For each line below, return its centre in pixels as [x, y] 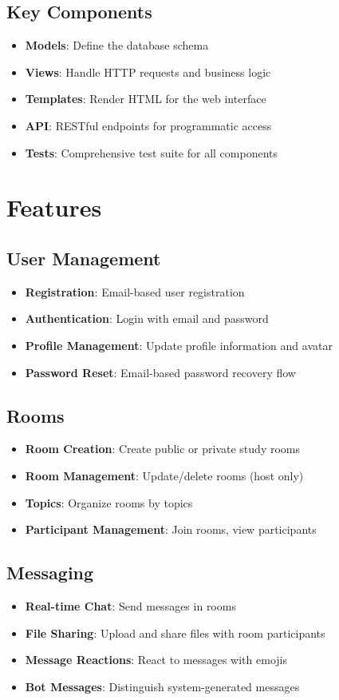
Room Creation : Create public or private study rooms [162, 449]
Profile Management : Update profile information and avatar [179, 345]
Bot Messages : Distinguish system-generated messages [162, 686]
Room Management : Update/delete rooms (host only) [164, 475]
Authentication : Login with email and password [147, 318]
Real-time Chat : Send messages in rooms [130, 605]
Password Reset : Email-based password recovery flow [160, 372]
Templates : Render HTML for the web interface [146, 99]
